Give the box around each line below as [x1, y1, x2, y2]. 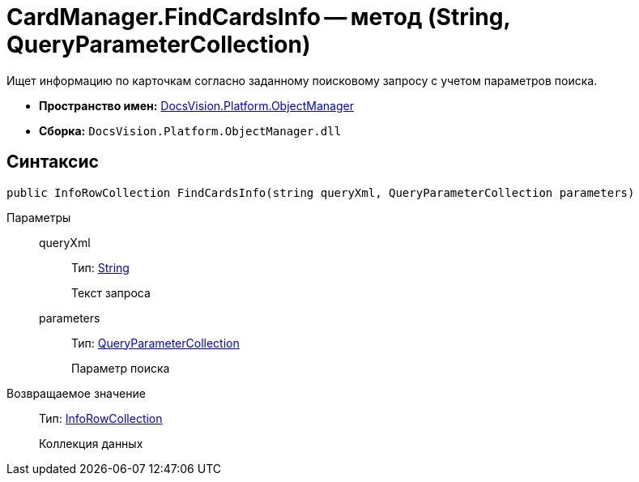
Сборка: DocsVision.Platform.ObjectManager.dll [39, 123, 342, 138]
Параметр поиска [71, 360, 170, 375]
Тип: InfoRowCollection [39, 411, 163, 425]
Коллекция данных [39, 436, 143, 450]
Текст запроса [71, 285, 151, 300]
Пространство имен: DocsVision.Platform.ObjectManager [39, 98, 354, 113]
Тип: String [71, 260, 130, 275]
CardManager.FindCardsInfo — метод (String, [6, 3, 510, 31]
